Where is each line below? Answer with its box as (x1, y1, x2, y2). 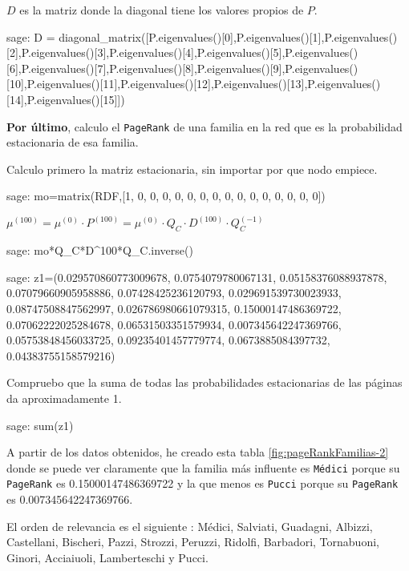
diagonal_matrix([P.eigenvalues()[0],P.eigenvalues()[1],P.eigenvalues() (59, 28, 398, 45)
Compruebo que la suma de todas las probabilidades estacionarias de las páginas (6, 374, 403, 391)
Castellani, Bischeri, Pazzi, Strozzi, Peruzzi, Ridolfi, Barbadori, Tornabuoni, (6, 533, 379, 550)
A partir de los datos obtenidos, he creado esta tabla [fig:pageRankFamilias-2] (6, 444, 389, 460)
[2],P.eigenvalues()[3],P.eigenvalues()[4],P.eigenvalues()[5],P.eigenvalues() (6, 44, 358, 61)
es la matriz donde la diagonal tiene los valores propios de (19, 2, 304, 18)
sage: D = (6, 28, 55, 45)
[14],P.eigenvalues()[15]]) (6, 90, 125, 107)
